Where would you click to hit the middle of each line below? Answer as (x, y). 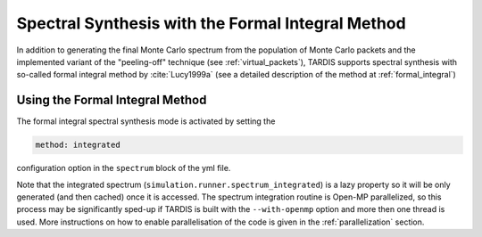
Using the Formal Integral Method (112, 100)
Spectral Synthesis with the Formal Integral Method (211, 23)
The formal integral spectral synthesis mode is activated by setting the (146, 121)
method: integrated (78, 145)
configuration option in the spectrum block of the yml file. (124, 168)
